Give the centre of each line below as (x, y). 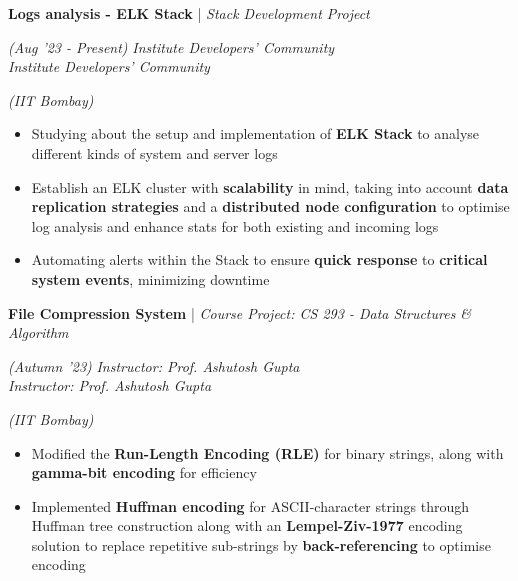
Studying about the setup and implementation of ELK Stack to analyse (255, 133)
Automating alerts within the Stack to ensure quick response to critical (259, 259)
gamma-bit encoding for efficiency (144, 472)
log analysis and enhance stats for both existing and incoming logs (235, 225)
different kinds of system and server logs (154, 152)
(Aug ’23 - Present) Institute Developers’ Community (171, 46)
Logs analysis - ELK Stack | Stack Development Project (189, 13)
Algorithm (38, 332)
